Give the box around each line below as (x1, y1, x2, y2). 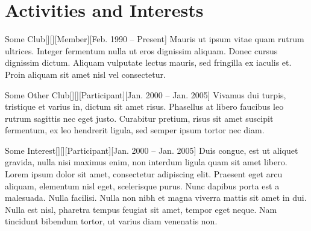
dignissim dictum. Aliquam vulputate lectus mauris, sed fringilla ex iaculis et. (5, 56, 292, 69)
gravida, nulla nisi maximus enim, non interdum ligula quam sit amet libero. (5, 156, 287, 168)
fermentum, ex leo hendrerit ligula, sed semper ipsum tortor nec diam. (5, 124, 265, 136)
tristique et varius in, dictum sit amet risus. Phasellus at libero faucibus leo (5, 100, 284, 113)
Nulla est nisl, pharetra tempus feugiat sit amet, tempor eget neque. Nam (5, 203, 277, 215)
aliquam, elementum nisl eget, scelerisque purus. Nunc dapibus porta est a (5, 179, 280, 192)
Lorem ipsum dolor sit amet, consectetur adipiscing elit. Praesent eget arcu (5, 168, 283, 180)
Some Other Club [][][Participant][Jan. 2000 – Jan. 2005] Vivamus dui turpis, (5, 88, 286, 101)
